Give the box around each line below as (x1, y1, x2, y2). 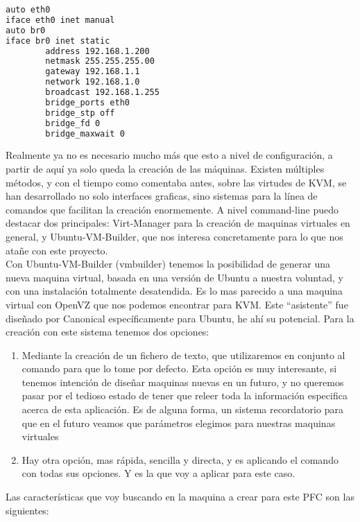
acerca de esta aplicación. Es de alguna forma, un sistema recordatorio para (22, 402, 343, 417)
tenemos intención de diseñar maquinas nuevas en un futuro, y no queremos (22, 374, 344, 389)
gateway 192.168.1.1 (45, 67, 140, 77)
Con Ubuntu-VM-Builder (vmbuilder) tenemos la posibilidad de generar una (6, 256, 331, 271)
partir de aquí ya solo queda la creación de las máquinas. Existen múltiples (6, 161, 325, 175)
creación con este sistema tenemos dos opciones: (6, 324, 209, 339)
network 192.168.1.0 (45, 77, 140, 87)
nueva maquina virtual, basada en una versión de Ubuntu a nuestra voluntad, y (6, 270, 343, 284)
